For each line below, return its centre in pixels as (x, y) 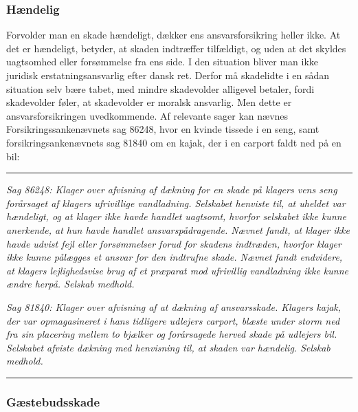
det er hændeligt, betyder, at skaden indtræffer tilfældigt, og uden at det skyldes (176, 48)
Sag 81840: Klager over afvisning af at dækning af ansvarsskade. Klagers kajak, (174, 306)
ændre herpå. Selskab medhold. (70, 284)
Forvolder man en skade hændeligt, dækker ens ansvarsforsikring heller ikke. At (174, 35)
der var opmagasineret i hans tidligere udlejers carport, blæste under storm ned (173, 320)
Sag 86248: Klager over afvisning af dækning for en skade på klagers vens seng (172, 189)
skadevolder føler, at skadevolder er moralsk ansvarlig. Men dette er (149, 102)
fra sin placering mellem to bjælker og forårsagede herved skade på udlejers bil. (172, 334)
